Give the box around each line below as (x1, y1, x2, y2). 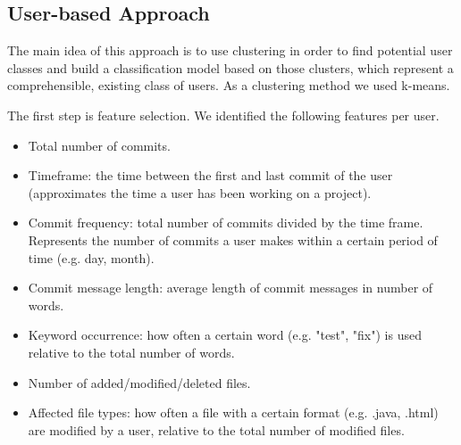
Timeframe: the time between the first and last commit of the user (28, 166, 393, 185)
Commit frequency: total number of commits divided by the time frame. (28, 213, 423, 232)
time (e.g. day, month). (28, 248, 155, 267)
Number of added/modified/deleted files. (28, 373, 251, 391)
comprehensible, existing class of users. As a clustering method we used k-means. (7, 76, 450, 95)
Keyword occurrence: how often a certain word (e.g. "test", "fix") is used (28, 326, 422, 344)
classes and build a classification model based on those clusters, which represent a (7, 58, 454, 77)
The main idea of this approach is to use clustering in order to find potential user (7, 41, 453, 60)
